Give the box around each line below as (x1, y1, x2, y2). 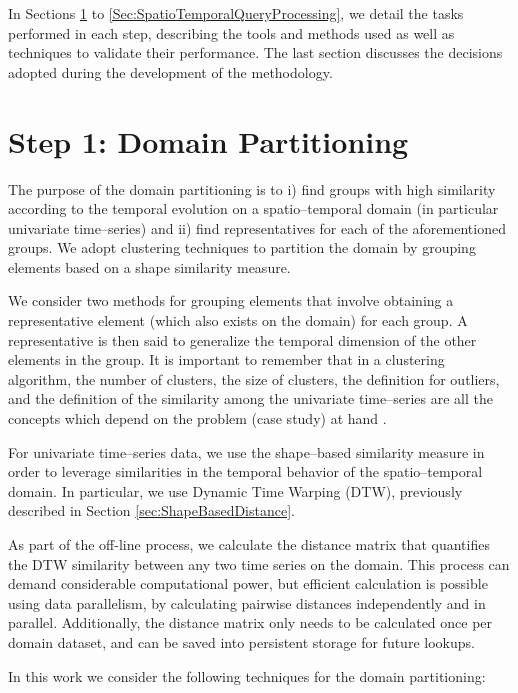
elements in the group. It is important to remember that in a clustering (8, 349, 445, 370)
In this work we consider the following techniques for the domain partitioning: (8, 665, 486, 686)
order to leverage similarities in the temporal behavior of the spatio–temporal (8, 461, 483, 482)
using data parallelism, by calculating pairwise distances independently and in (8, 592, 486, 613)
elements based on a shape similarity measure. (8, 256, 291, 277)
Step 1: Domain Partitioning (8, 120, 409, 161)
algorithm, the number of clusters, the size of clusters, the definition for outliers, (8, 368, 500, 389)
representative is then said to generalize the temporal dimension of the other (8, 329, 477, 350)
